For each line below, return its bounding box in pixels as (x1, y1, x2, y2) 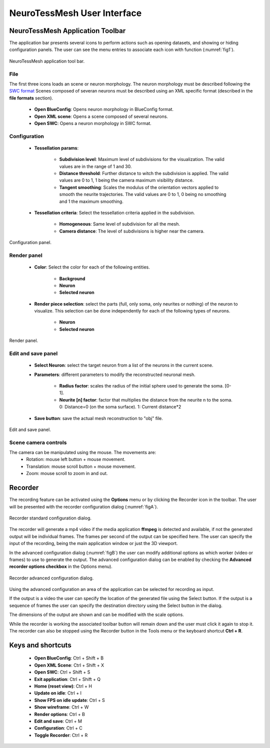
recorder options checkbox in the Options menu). (9, 563, 112, 569)
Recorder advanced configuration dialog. (9, 575, 94, 581)
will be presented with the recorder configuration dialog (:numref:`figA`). (9, 503, 158, 509)
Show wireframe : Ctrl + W (34, 704, 89, 710)
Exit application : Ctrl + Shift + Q (34, 676, 101, 682)
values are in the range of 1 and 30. (59, 163, 132, 169)
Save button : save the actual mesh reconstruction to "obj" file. (34, 415, 163, 421)
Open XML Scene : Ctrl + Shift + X (34, 662, 104, 668)
